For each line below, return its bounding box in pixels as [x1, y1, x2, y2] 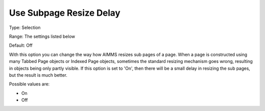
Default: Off [9, 42, 33, 49]
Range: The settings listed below [9, 33, 76, 39]
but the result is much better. [9, 72, 68, 78]
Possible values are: [9, 81, 50, 87]
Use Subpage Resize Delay [9, 7, 120, 18]
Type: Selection [9, 25, 41, 30]
